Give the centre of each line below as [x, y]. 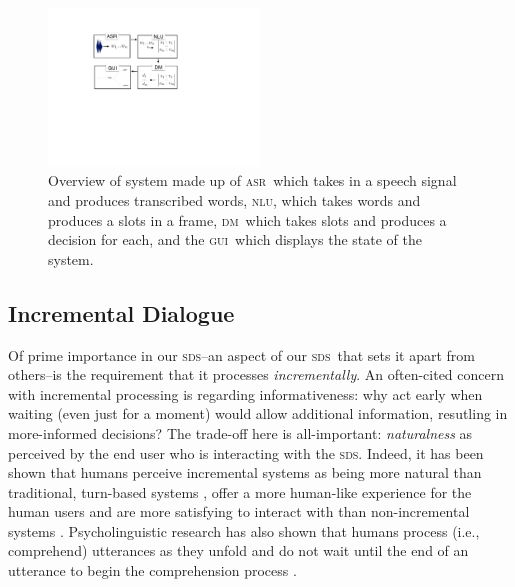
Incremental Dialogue [121, 312]
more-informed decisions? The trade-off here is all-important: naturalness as [240, 432]
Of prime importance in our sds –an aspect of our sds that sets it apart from [241, 354]
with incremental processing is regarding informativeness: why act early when [245, 393]
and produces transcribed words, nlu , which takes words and [234, 199]
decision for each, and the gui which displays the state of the [235, 239]
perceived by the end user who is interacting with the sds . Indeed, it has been [246, 452]
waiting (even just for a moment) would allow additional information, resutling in [258, 413]
